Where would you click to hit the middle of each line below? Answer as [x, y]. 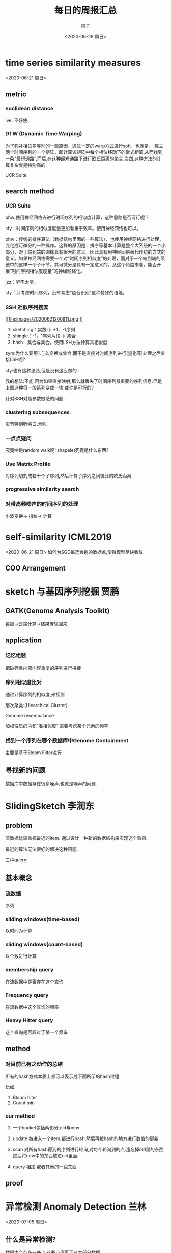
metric [16, 94]
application [24, 640]
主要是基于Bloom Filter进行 [34, 753]
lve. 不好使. [17, 120]
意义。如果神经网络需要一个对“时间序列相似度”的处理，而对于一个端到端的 [83, 258]
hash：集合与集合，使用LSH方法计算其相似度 [60, 342]
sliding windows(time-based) [42, 919]
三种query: [17, 860]
